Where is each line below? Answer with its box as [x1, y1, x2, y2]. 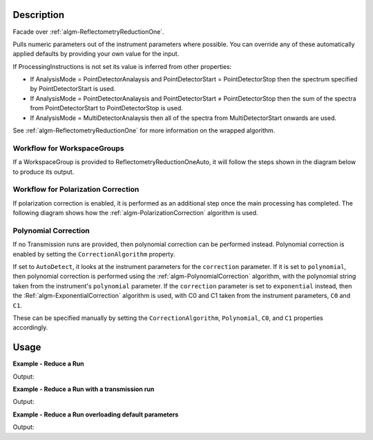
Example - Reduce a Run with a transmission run [12, 385, 155, 393]
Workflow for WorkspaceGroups [12, 143, 124, 153]
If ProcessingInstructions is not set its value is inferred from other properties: [12, 62, 232, 70]
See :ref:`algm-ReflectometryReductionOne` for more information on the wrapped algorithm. [12, 126, 276, 134]
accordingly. [12, 323, 48, 332]
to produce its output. [12, 168, 75, 176]
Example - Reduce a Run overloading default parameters [12, 410, 179, 419]
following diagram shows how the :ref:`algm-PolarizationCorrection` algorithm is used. [12, 209, 258, 217]
